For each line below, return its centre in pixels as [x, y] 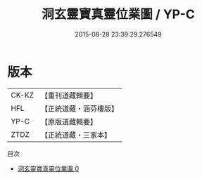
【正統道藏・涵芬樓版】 [79, 108]
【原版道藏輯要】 [69, 121]
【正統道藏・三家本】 [76, 135]
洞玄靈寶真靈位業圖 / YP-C [118, 14]
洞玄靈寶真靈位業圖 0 [48, 168]
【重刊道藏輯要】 [69, 95]
